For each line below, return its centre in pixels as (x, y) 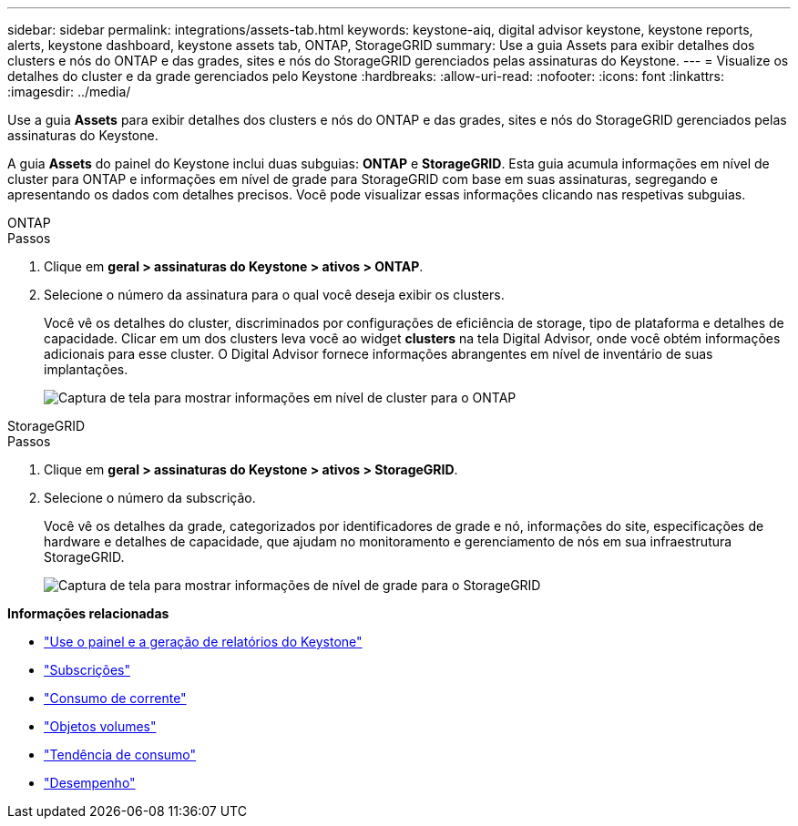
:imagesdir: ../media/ (69, 92)
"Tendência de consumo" (120, 755)
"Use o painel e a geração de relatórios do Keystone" (203, 642)
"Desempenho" (90, 783)
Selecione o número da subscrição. (150, 498)
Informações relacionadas (88, 613)
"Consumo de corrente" (115, 698)
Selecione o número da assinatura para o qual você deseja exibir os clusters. (274, 295)
